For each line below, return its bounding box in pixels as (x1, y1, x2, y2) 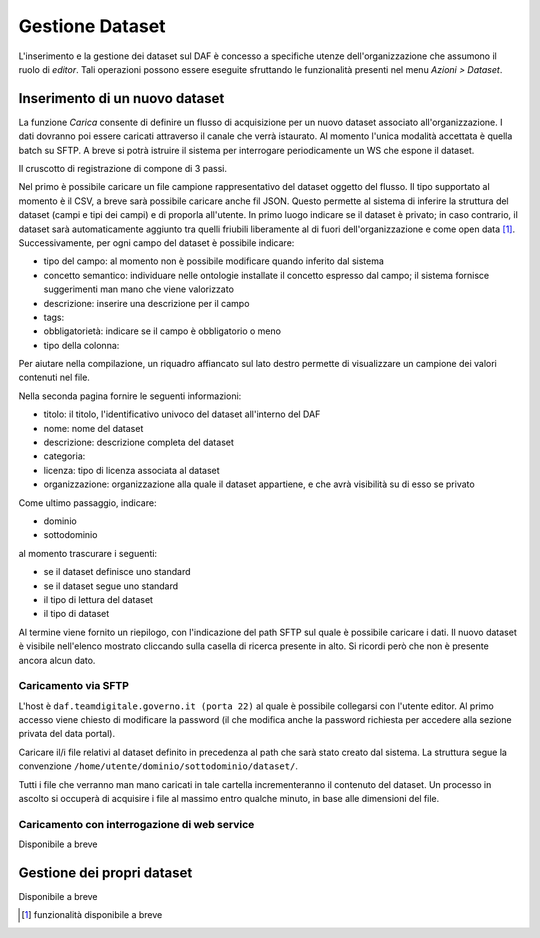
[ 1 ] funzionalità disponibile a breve (21, 909, 163, 921)
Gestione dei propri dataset (18, 864, 193, 881)
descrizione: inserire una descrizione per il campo (43, 297, 250, 309)
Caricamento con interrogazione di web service (18, 817, 255, 831)
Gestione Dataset (18, 15, 166, 37)
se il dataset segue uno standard (43, 580, 179, 592)
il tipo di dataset (43, 608, 110, 620)
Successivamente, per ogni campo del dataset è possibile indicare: (18, 236, 295, 249)
